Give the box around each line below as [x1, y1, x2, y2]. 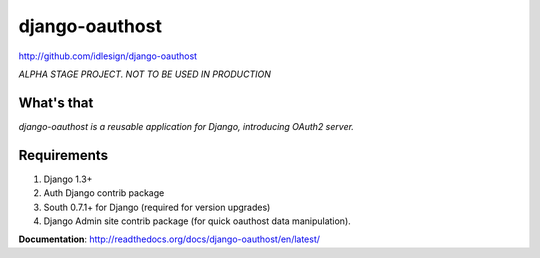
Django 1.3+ [43, 173, 93, 185]
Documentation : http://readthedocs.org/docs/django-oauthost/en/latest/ [18, 233, 320, 245]
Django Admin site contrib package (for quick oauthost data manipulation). [43, 215, 352, 227]
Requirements [18, 146, 109, 164]
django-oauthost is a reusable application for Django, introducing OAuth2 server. [18, 120, 355, 132]
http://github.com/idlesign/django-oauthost [18, 50, 198, 62]
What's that [18, 94, 94, 111]
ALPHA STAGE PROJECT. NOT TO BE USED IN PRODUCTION [18, 68, 272, 80]
